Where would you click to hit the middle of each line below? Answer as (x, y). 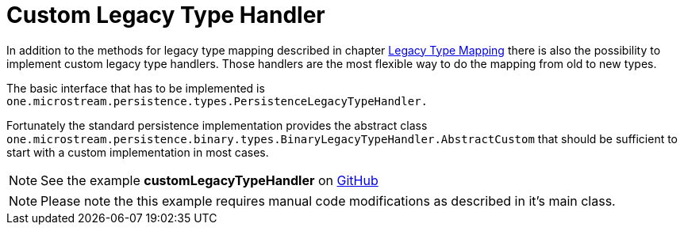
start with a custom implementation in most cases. (138, 152)
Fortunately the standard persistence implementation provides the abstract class (217, 125)
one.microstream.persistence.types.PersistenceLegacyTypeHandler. (217, 101)
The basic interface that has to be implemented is (136, 88)
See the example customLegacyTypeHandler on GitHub (209, 180)
